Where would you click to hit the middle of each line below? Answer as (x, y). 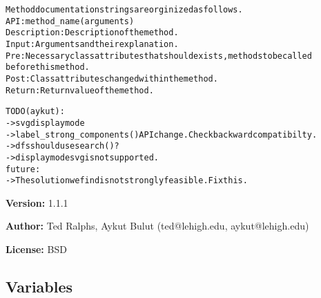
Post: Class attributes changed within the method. (112, 78)
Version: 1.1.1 (37, 202)
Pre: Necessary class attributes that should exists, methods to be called (159, 56)
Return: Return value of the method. (80, 90)
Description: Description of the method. (92, 33)
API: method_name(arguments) (70, 21)
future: (23, 169)
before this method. (48, 67)
